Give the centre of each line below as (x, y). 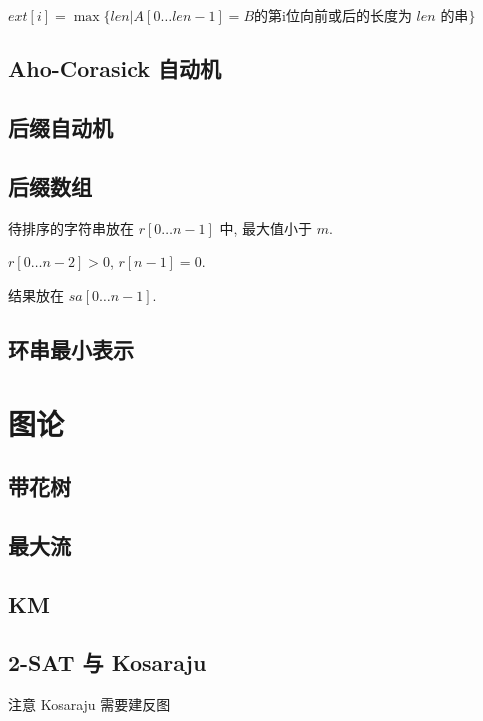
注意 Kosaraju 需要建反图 (89, 704)
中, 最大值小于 (266, 227)
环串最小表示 (71, 348)
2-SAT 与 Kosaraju (107, 662)
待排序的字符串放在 (71, 227)
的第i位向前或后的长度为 (333, 17)
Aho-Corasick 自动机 (115, 68)
